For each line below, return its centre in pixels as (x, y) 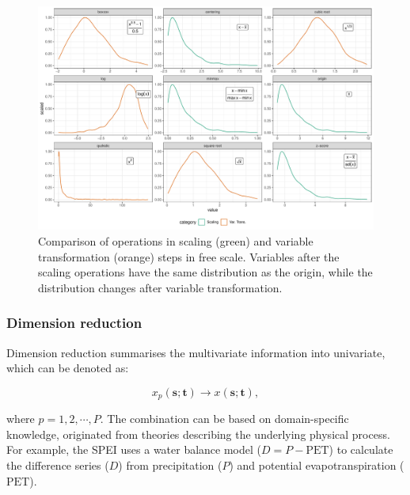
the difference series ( (58, 465)
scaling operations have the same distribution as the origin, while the (205, 272)
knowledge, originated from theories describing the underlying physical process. (198, 434)
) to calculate (361, 449)
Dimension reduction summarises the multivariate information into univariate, (196, 352)
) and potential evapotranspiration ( (317, 465)
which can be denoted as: (68, 368)
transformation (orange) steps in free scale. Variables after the (189, 256)
